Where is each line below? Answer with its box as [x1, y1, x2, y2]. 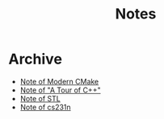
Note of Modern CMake [19, 76, 99, 86]
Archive [8, 50, 63, 68]
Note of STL [19, 93, 61, 103]
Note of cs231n [19, 102, 71, 112]
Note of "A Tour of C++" [19, 85, 101, 95]
